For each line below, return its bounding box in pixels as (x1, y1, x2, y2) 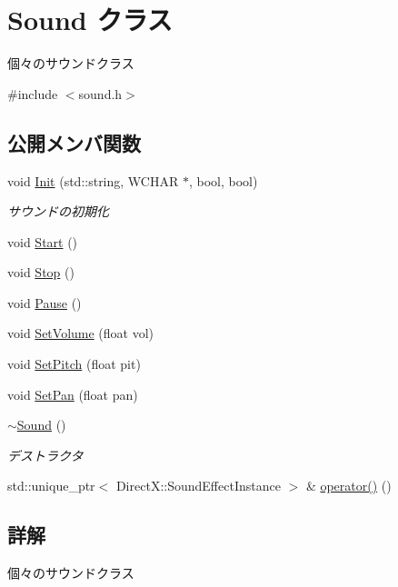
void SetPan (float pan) (7, 384, 138, 403)
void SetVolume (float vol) (7, 323, 154, 343)
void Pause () (7, 293, 82, 312)
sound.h (78, 84, 123, 103)
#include (7, 84, 58, 103)
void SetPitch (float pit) (7, 354, 141, 373)
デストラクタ (7, 445, 84, 464)
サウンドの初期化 (7, 202, 109, 221)
